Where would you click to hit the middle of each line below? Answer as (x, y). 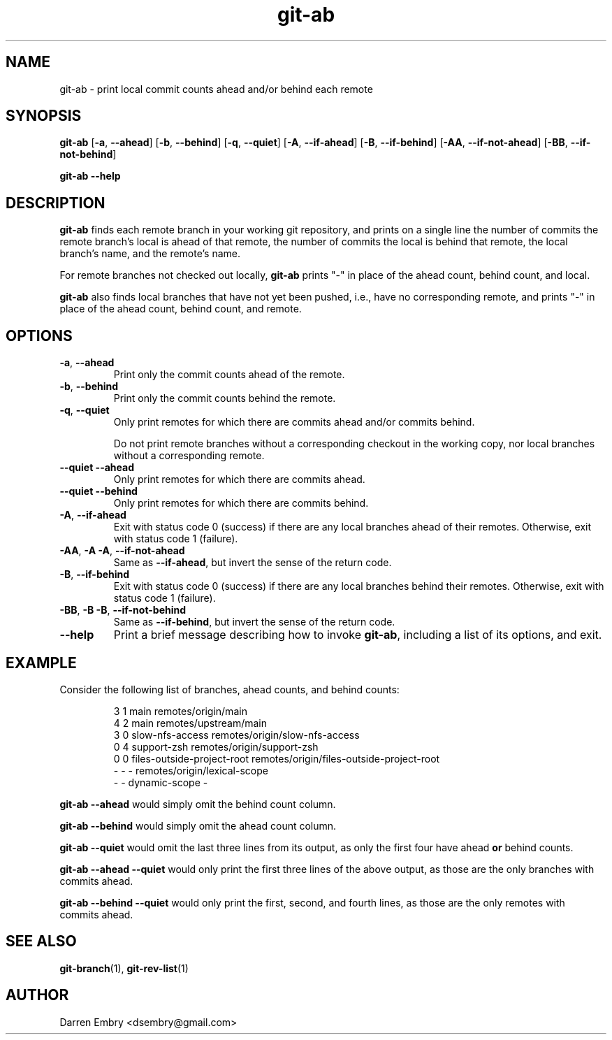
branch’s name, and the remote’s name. (150, 254)
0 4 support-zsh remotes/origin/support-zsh (216, 746)
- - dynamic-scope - (161, 782)
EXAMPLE (41, 663)
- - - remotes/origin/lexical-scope (191, 770)
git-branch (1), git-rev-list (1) (124, 968)
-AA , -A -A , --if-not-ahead (122, 551)
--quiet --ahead (97, 468)
